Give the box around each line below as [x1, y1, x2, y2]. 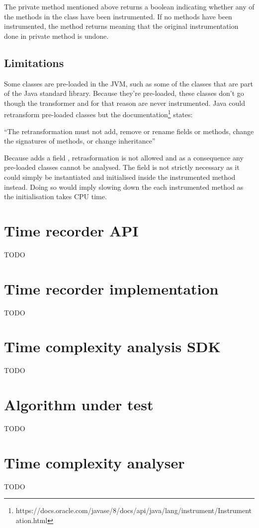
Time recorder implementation [4, 278, 219, 299]
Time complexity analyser [4, 452, 185, 472]
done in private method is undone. [4, 30, 109, 41]
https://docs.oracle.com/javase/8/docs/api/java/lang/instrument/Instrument [15, 505, 252, 516]
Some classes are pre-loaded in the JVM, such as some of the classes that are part [4, 78, 254, 88]
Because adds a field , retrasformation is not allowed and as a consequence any [4, 152, 244, 162]
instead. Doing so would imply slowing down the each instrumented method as [4, 181, 244, 192]
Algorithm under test [4, 394, 154, 415]
